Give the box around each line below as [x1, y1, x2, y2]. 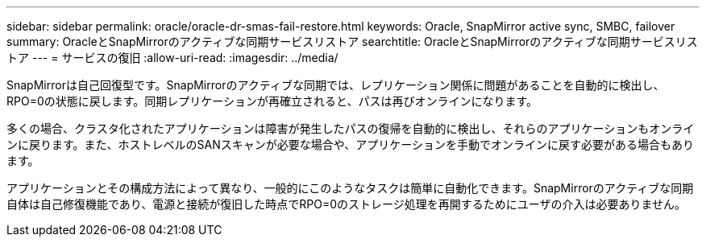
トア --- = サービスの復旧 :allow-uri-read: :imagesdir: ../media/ [6, 51, 338, 64]
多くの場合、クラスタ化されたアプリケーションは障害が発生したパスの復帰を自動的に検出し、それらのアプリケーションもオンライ [6, 121, 695, 135]
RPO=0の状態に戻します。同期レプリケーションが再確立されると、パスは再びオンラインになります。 [6, 94, 538, 108]
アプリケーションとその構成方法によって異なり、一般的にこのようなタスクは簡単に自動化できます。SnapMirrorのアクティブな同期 [6, 181, 694, 195]
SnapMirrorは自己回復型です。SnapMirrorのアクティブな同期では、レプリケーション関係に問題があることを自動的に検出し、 [6, 78, 665, 92]
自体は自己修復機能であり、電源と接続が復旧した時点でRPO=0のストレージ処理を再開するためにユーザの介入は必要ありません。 [6, 197, 687, 211]
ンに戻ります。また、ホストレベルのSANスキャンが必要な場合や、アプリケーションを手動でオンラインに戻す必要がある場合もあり [6, 138, 695, 151]
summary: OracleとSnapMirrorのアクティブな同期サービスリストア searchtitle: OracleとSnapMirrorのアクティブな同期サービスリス [6, 35, 698, 48]
